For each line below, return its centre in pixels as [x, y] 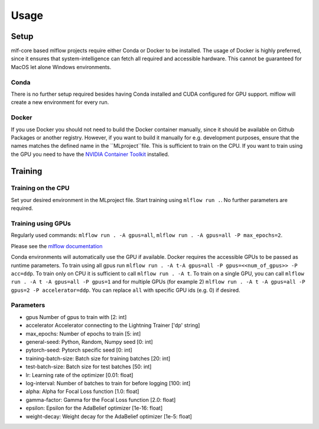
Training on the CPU [40, 188]
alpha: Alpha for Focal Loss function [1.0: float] [82, 391]
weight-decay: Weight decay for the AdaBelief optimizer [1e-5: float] [109, 416]
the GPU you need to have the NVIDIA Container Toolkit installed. [90, 154]
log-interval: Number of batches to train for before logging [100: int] [108, 383]
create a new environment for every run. [60, 102]
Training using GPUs [41, 223]
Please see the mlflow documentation [57, 246]
